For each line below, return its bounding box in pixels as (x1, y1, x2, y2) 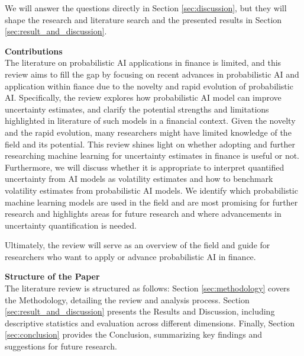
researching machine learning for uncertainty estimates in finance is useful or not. (5, 149, 300, 162)
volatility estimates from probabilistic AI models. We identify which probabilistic (5, 184, 298, 196)
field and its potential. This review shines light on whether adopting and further (5, 137, 295, 150)
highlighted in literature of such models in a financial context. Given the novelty (5, 114, 296, 127)
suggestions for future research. (5, 340, 117, 352)
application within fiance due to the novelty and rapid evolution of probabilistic (5, 79, 293, 92)
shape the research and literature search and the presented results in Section (5, 13, 282, 25)
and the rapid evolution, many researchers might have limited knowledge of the (5, 126, 292, 138)
